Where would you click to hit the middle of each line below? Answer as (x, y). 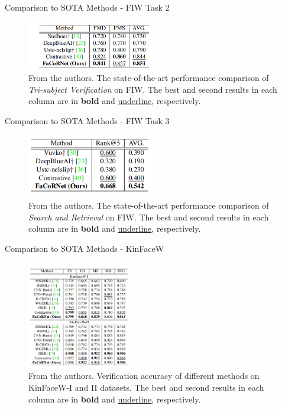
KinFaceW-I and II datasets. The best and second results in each (146, 387)
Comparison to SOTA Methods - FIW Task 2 (87, 7)
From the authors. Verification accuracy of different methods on (144, 376)
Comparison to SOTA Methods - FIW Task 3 (87, 120)
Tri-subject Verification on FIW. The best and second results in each (153, 89)
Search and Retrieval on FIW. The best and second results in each (149, 217)
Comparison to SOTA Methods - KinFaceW (85, 248)
